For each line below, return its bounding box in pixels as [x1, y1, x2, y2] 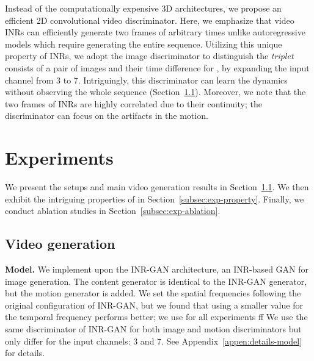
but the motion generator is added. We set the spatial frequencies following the [5, 287, 301, 299]
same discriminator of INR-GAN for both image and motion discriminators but [5, 323, 302, 335]
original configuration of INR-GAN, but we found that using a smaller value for [5, 298, 303, 311]
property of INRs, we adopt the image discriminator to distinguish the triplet [5, 49, 294, 62]
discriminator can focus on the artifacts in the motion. [5, 109, 208, 122]
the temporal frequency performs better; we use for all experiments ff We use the [5, 310, 308, 323]
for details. [5, 346, 45, 359]
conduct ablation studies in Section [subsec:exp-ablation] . [5, 204, 221, 217]
